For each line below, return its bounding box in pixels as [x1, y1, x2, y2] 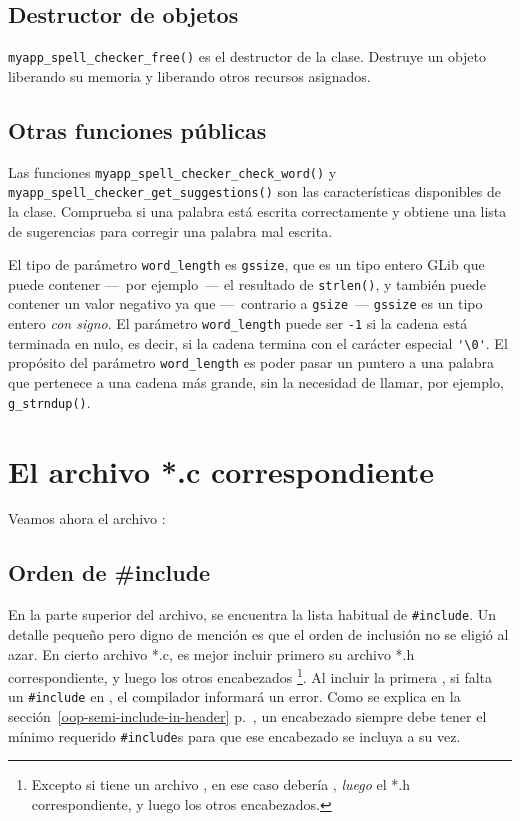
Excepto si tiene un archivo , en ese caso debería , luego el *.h [31, 774, 410, 795]
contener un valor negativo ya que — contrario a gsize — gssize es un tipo [8, 293, 483, 314]
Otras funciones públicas [8, 114, 267, 145]
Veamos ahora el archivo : [8, 508, 166, 529]
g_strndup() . [8, 391, 91, 412]
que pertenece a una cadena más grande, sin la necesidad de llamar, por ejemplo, [8, 372, 504, 393]
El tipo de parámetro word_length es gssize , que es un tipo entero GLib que [8, 254, 485, 275]
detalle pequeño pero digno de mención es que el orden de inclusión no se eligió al [8, 623, 509, 644]
